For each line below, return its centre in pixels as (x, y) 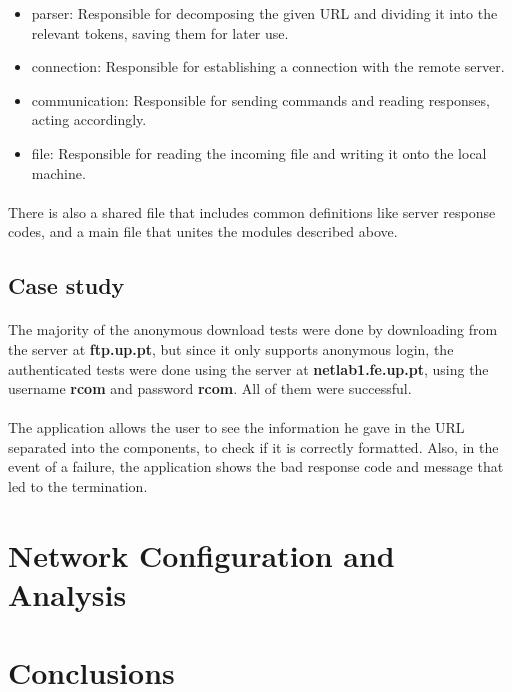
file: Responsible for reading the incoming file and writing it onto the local (259, 152)
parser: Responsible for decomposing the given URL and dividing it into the (264, 13)
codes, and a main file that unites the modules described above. (203, 231)
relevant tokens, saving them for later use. (160, 32)
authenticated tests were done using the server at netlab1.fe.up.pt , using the (248, 368)
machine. (58, 172)
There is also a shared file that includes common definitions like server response (252, 211)
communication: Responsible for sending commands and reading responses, (260, 99)
